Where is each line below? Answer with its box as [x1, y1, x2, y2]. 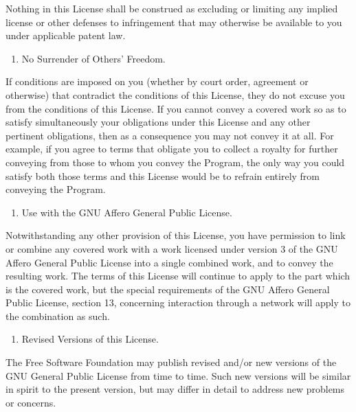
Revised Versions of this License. [21, 332, 159, 346]
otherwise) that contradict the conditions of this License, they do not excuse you [5, 87, 345, 102]
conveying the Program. [5, 182, 106, 196]
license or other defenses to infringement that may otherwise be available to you [5, 14, 342, 29]
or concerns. [5, 395, 56, 409]
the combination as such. [5, 308, 110, 323]
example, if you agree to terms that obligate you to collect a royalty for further [5, 141, 338, 156]
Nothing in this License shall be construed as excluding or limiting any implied [5, 1, 338, 15]
